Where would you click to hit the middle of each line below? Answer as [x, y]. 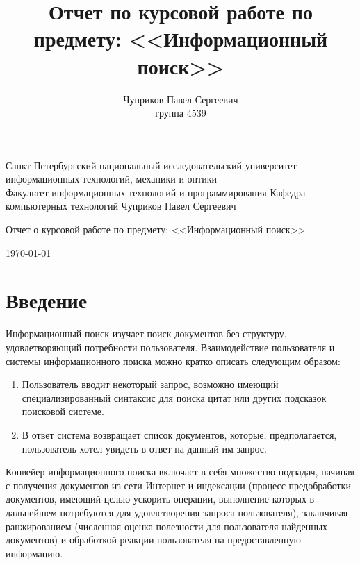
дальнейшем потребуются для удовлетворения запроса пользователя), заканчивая [177, 512]
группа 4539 [181, 113]
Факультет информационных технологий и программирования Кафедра [156, 192]
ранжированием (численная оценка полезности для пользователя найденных [167, 526]
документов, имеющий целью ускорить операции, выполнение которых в [160, 499]
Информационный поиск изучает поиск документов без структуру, [146, 334]
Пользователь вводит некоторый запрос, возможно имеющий [150, 384]
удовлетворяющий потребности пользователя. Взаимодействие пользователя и [170, 347]
